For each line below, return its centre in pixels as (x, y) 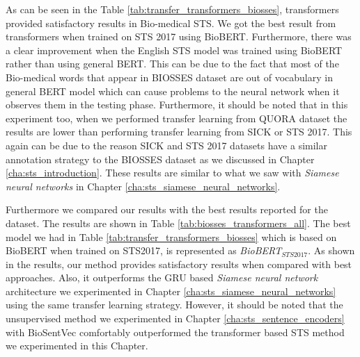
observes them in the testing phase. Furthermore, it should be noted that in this (177, 105)
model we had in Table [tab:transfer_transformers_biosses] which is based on (171, 236)
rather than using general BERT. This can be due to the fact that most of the (172, 64)
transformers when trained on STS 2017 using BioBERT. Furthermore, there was (179, 36)
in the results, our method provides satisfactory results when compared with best (179, 264)
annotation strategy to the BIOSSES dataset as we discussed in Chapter (160, 159)
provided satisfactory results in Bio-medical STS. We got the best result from (171, 23)
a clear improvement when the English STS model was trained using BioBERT (174, 50)
